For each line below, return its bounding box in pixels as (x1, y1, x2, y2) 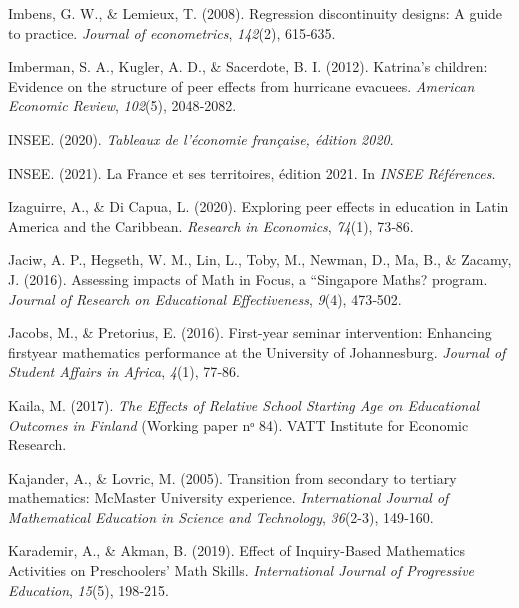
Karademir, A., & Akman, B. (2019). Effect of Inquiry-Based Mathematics (8, 540, 466, 561)
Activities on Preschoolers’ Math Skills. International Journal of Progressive (8, 560, 475, 581)
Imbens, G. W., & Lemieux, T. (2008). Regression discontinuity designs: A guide (8, 3, 503, 23)
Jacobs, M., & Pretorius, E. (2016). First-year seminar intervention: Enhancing (8, 322, 492, 343)
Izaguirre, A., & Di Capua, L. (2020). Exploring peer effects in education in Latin (8, 196, 509, 217)
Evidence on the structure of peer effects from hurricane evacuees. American (8, 75, 475, 96)
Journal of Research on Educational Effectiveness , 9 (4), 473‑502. (8, 288, 402, 309)
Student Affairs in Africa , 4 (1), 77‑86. (8, 361, 240, 382)
